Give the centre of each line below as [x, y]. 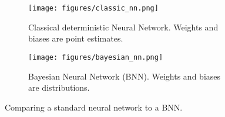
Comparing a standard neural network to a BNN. [94, 107]
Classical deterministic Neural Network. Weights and [123, 27]
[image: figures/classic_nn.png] [93, 8]
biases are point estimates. [76, 38]
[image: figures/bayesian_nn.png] [96, 57]
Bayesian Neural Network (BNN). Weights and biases [125, 76]
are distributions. [59, 87]
